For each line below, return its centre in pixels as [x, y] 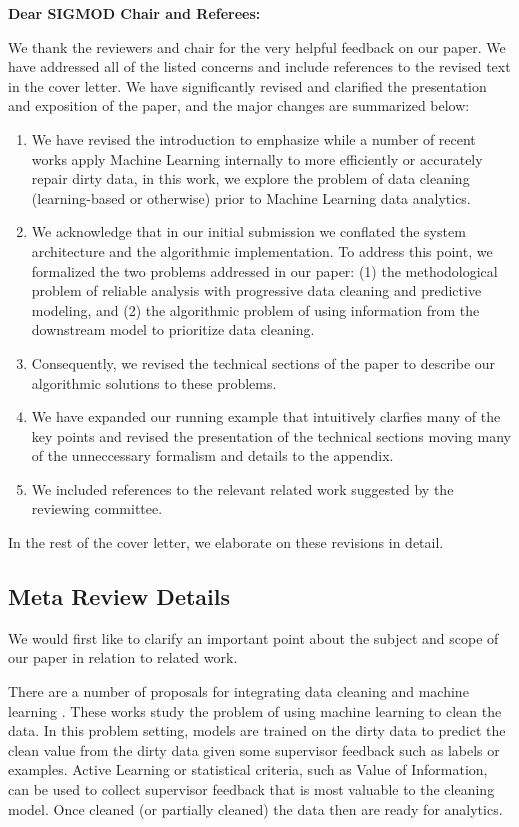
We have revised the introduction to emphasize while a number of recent [253, 138]
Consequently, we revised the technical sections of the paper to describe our [263, 362]
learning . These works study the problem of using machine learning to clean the [255, 710]
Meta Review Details [119, 596]
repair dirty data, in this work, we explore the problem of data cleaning [250, 178]
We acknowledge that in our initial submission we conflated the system [248, 231]
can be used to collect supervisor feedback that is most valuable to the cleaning [251, 789]
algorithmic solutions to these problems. [154, 382]
